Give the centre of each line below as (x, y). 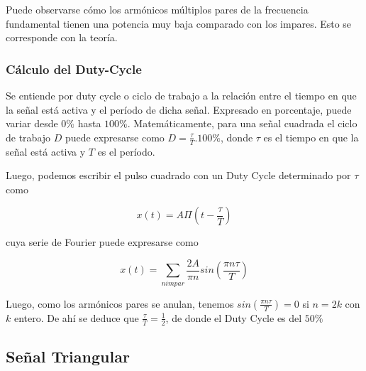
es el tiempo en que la (311, 137)
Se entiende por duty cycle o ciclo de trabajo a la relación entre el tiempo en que (181, 95)
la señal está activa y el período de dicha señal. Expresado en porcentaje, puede (179, 109)
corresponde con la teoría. (62, 37)
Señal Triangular (68, 356)
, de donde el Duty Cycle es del (234, 317)
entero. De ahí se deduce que (76, 317)
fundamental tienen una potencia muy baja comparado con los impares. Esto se (179, 23)
